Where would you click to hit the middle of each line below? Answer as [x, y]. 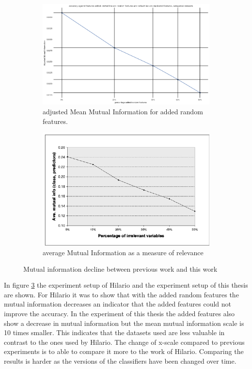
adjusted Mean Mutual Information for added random [123, 111]
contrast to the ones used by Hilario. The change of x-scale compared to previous [124, 342]
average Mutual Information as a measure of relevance [123, 253]
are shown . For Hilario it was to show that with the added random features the [121, 294]
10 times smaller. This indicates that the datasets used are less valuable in [114, 332]
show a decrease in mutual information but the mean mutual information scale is [124, 323]
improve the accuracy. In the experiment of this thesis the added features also [119, 313]
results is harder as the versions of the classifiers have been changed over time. [120, 361]
